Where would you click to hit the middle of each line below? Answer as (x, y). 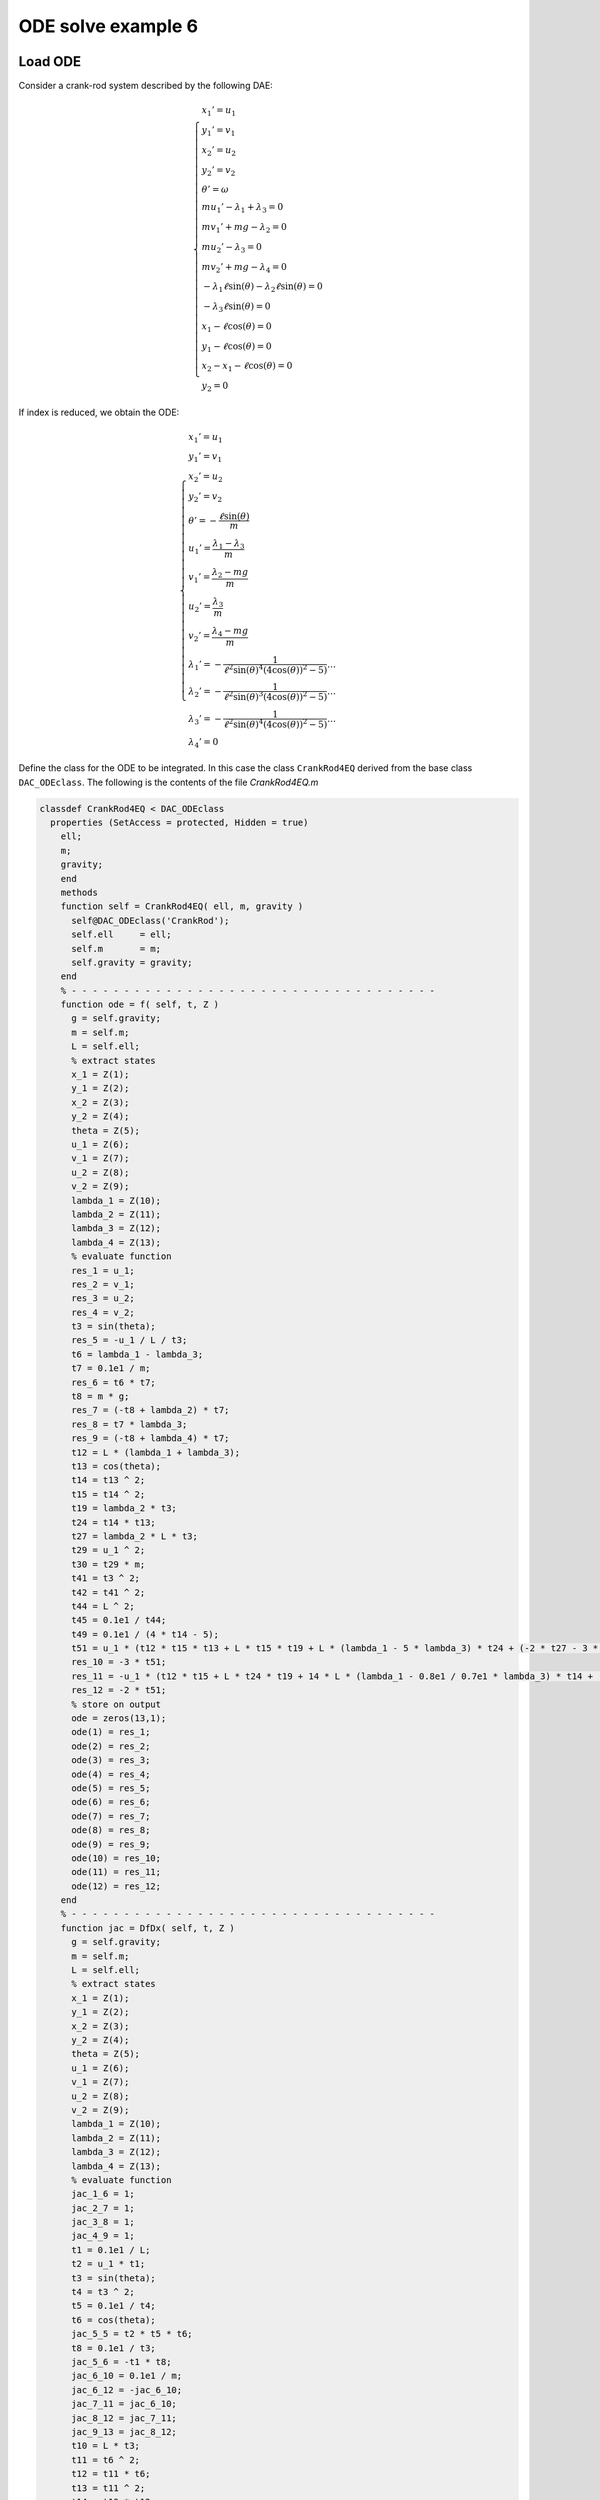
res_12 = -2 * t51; (119, 1690)
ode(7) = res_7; (111, 1816)
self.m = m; (116, 948)
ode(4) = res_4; (111, 1774)
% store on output (116, 1704)
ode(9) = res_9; (111, 1844)
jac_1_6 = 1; (103, 2194)
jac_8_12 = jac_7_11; (124, 2418)
